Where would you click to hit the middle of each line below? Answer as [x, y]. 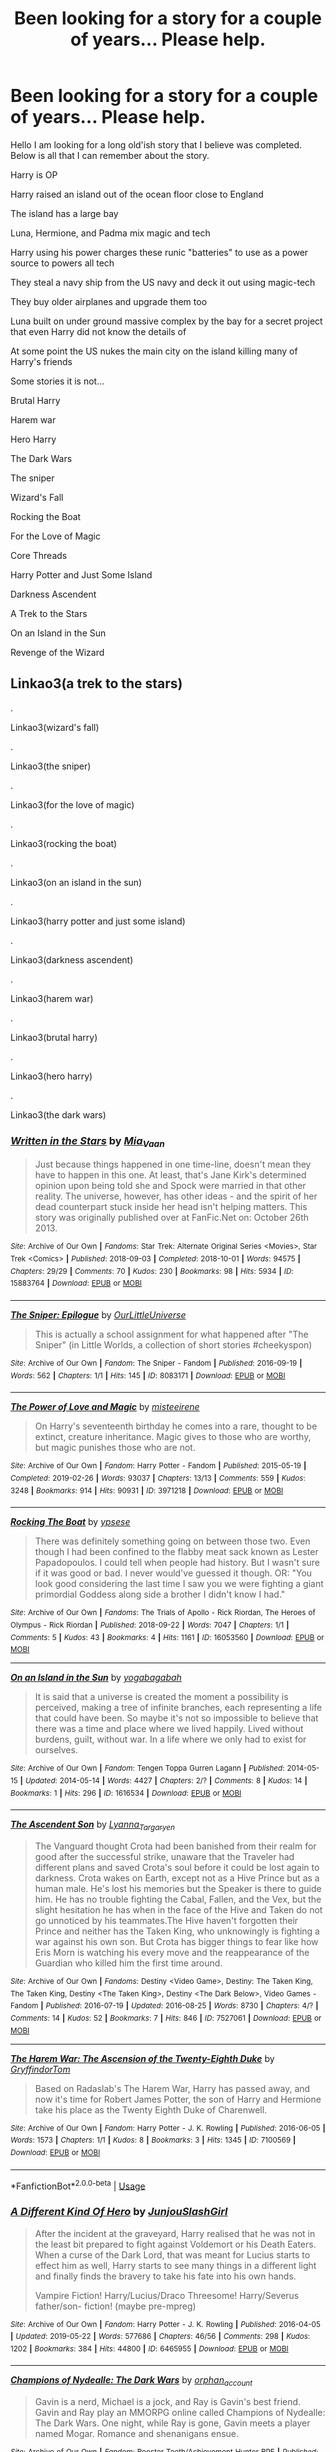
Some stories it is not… [57, 381]
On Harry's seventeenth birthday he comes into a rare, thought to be [176, 1426]
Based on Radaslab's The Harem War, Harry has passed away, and [172, 2088]
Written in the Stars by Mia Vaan [87, 1141]
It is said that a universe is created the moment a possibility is [161, 1697]
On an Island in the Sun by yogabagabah [96, 1678]
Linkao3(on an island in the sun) [76, 882]
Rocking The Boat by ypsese [70, 1522]
